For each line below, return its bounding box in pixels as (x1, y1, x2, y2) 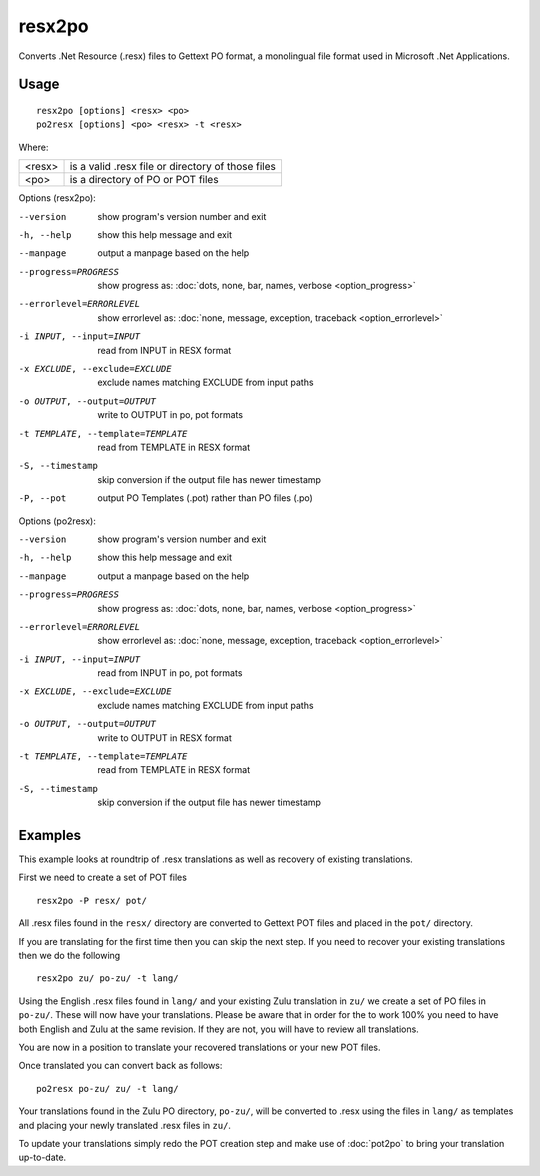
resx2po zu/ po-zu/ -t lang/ (36, 973, 179, 984)
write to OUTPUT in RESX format (97, 731, 232, 744)
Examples (18, 827, 82, 844)
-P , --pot (18, 493, 67, 504)
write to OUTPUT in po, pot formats (97, 409, 244, 421)
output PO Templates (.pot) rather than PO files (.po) (97, 492, 314, 504)
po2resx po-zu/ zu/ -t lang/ (36, 1083, 179, 1094)
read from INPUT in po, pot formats (97, 667, 243, 679)
